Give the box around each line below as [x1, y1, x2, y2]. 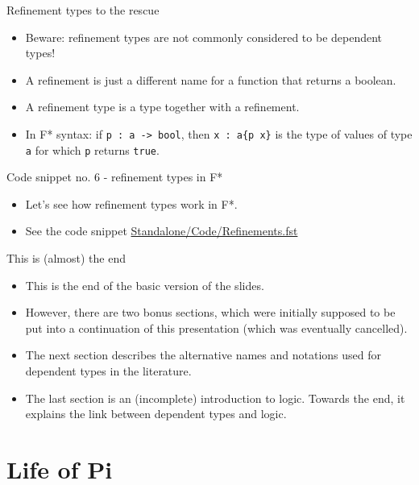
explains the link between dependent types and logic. [25, 405, 287, 422]
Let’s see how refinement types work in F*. [25, 195, 238, 212]
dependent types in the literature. [25, 363, 192, 379]
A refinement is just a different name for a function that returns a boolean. [25, 71, 396, 88]
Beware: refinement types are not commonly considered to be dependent [25, 28, 383, 45]
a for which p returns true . [25, 141, 160, 158]
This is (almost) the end [6, 250, 126, 267]
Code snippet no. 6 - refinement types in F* [6, 168, 223, 185]
